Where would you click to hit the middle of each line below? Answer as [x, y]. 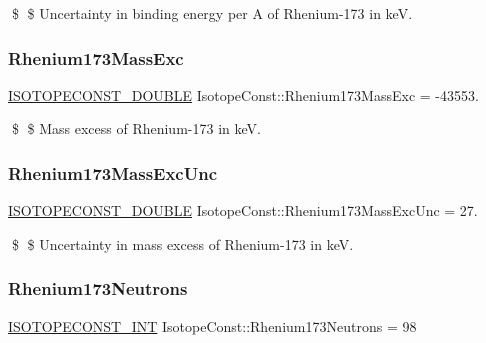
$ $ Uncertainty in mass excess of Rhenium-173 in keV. [182, 243]
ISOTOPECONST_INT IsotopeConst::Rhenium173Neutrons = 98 [212, 325]
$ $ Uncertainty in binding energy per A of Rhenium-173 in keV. [212, 13]
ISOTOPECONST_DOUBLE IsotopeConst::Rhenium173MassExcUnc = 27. [243, 210]
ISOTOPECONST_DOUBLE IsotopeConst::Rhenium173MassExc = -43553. [243, 94]
